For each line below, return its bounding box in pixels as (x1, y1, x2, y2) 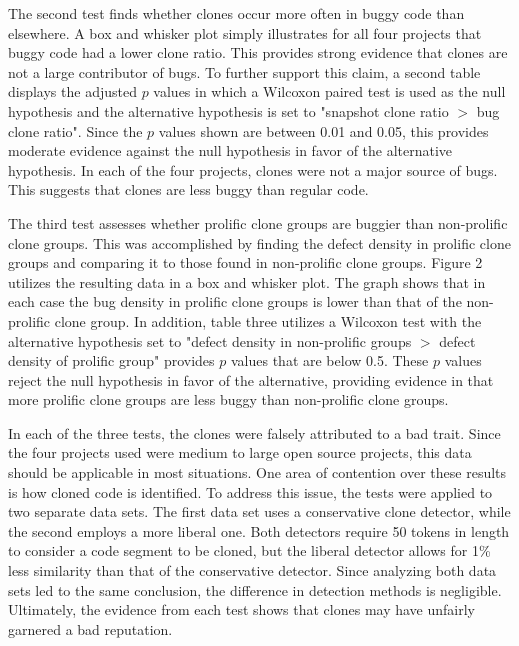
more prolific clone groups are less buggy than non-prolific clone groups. (8, 389, 449, 410)
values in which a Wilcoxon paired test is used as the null (153, 81, 506, 102)
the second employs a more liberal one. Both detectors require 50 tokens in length (8, 520, 510, 541)
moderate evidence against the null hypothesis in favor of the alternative (8, 140, 453, 161)
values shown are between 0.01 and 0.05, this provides (158, 120, 489, 141)
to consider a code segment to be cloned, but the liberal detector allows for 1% (8, 540, 491, 561)
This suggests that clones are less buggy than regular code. (8, 179, 369, 200)
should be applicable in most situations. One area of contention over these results (8, 462, 507, 483)
